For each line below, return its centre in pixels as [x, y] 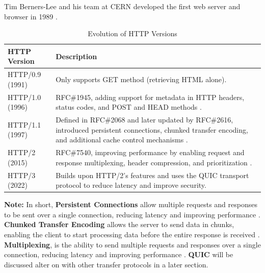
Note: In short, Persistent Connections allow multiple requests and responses [131, 204]
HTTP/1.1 [24, 124]
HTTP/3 [22, 175]
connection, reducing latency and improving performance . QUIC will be [119, 254]
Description [76, 56]
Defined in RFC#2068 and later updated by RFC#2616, [144, 120]
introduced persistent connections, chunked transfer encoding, [152, 129]
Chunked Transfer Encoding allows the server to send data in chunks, [119, 224]
